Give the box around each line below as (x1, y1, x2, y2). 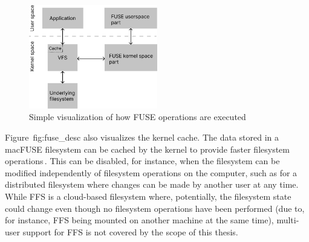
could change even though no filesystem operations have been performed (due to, (5, 202, 305, 214)
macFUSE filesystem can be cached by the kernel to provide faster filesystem (5, 142, 290, 155)
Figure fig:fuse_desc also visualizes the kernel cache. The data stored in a (5, 130, 279, 143)
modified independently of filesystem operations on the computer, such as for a (5, 166, 298, 179)
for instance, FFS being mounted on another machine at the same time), (5, 214, 274, 226)
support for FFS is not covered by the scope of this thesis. (22, 225, 238, 238)
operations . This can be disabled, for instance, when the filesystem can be (5, 154, 280, 167)
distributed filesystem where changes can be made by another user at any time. (5, 178, 299, 191)
